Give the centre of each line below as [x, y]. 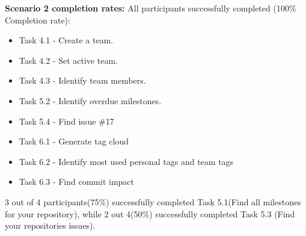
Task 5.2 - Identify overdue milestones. [90, 100]
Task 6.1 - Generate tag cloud [74, 141]
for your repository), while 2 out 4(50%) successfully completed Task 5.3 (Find [150, 213]
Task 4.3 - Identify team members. [82, 80]
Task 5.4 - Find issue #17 [66, 121]
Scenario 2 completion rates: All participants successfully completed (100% [151, 8]
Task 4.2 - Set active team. [68, 60]
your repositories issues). [50, 225]
